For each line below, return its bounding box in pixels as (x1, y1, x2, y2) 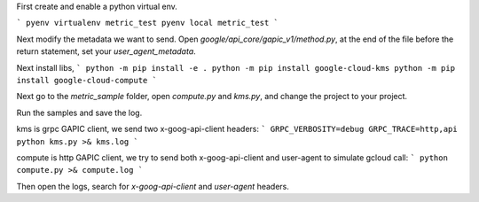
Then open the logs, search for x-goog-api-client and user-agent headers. (16, 181, 290, 191)
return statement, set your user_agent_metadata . (16, 46, 197, 57)
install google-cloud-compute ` (16, 75, 157, 85)
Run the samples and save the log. (16, 107, 143, 118)
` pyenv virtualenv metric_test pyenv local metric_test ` (16, 18, 279, 28)
